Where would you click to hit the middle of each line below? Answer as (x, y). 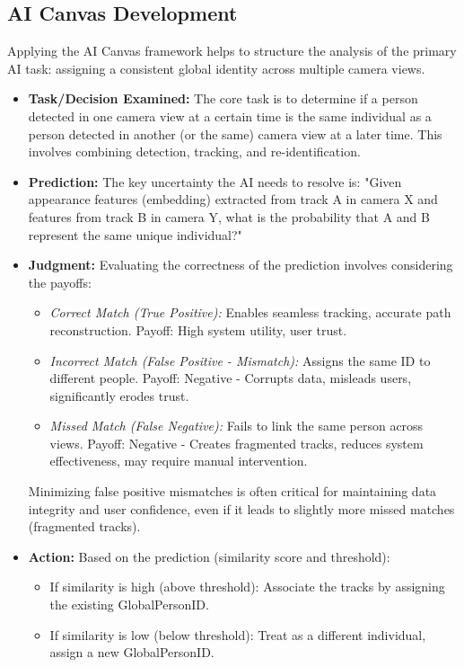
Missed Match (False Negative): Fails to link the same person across (236, 426)
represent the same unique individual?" (135, 234)
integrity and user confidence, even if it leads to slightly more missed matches (241, 508)
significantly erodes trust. (119, 395)
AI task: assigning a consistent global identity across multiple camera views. (216, 68)
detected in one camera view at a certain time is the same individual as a (230, 116)
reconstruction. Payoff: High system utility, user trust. (198, 329)
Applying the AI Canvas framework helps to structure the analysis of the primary (232, 51)
